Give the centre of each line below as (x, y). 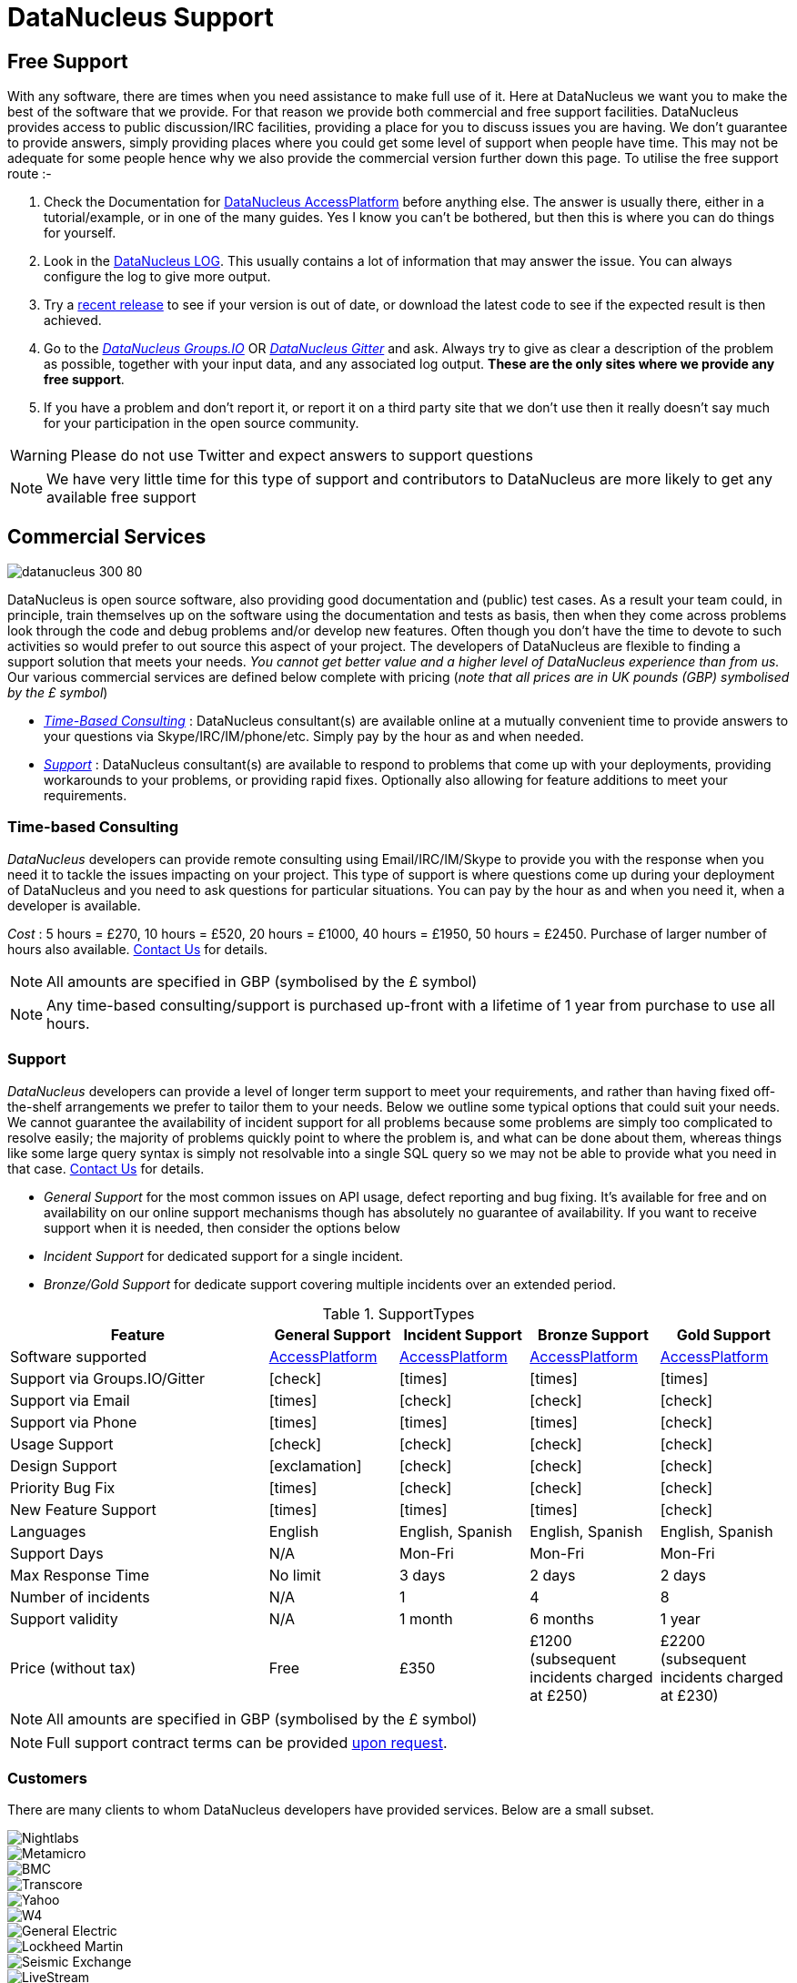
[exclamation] (315, 1465)
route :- (30, 174)
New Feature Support (83, 1509)
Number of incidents (80, 1597)
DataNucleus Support (141, 17)
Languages (48, 1531)
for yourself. (80, 233)
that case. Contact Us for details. (106, 1168)
